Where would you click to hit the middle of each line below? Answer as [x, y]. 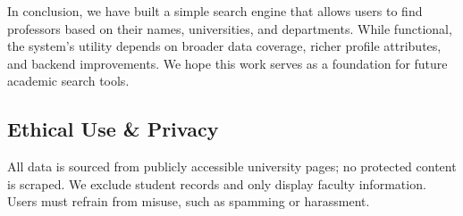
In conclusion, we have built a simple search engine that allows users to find [215, 11]
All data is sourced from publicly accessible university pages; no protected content [232, 166]
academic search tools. [68, 81]
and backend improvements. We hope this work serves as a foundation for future [227, 63]
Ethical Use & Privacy [113, 129]
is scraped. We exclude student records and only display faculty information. [217, 183]
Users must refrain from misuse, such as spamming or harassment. [189, 201]
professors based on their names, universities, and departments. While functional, [230, 28]
